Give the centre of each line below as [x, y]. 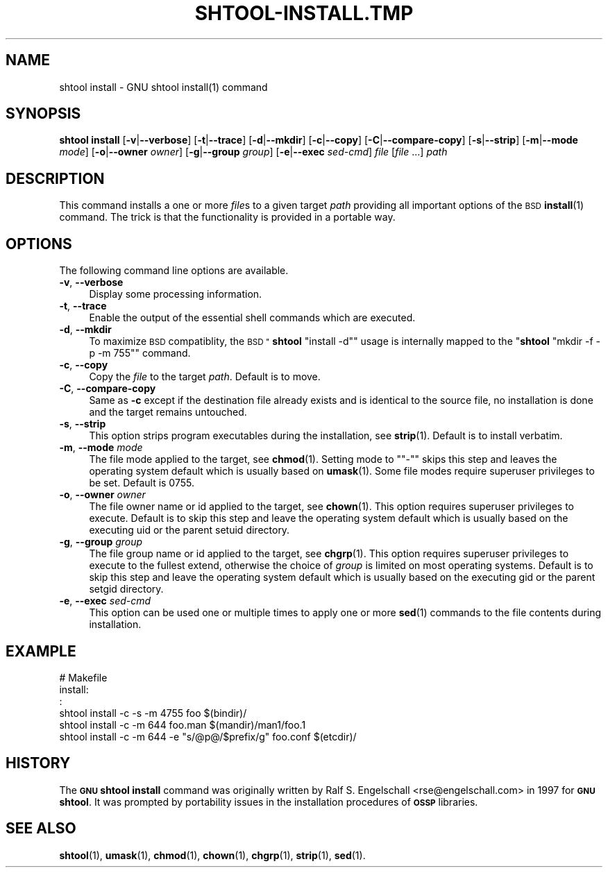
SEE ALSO [41, 829]
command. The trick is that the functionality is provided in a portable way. [227, 217]
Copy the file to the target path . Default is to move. [205, 377]
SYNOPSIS [43, 114]
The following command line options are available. [174, 271]
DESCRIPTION [55, 178]
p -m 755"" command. [140, 353]
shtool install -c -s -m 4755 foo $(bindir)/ [153, 713]
